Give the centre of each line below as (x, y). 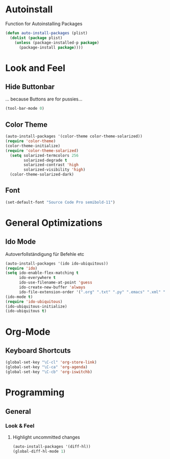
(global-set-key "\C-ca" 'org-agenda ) (46, 367)
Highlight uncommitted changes (46, 437)
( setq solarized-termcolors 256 (44, 155)
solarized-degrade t (45, 160)
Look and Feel (35, 68)
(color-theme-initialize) (33, 146)
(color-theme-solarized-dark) (42, 175)
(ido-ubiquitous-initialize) (36, 306)
